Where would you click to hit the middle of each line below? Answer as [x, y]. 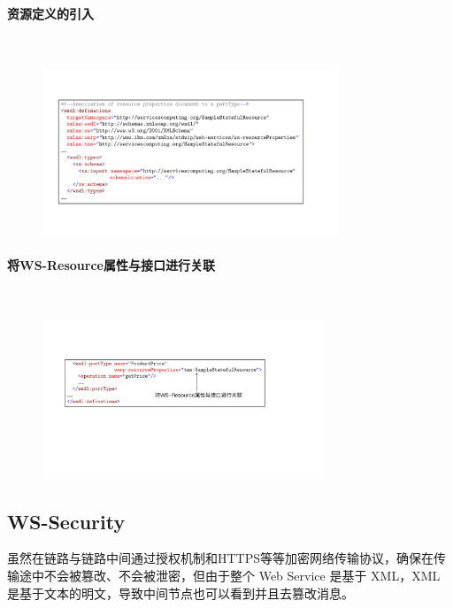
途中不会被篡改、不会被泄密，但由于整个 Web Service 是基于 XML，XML [230, 576]
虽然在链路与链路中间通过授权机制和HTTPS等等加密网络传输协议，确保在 [221, 558]
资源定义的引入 [50, 13]
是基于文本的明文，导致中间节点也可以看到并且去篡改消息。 [180, 593]
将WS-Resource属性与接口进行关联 [111, 264]
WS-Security [66, 521]
